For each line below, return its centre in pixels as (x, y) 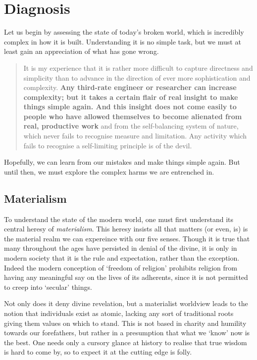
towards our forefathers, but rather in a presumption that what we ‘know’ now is (127, 333)
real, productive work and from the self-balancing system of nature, (131, 126)
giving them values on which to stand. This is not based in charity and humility (125, 323)
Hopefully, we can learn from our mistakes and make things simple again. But (122, 162)
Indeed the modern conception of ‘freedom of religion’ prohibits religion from (121, 267)
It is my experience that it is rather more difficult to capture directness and (138, 67)
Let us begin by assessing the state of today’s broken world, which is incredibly (124, 32)
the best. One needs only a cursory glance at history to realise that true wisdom (126, 342)
